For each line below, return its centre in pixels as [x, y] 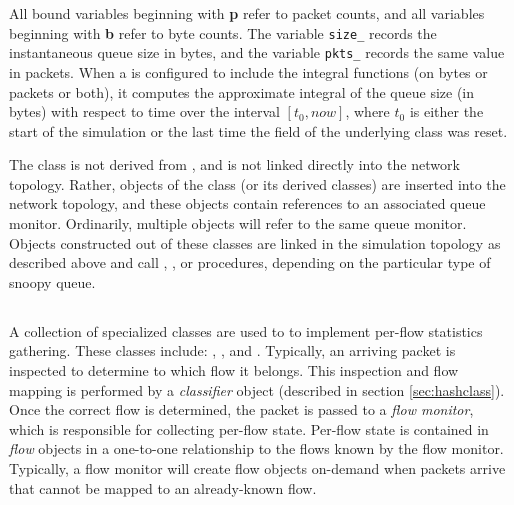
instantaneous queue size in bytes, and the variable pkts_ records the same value [257, 52]
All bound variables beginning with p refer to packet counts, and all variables [247, 13]
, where [367, 111]
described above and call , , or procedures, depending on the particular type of [250, 262]
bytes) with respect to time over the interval [144, 111]
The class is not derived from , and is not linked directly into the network [234, 164]
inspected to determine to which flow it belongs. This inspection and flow [234, 370]
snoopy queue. [52, 281]
